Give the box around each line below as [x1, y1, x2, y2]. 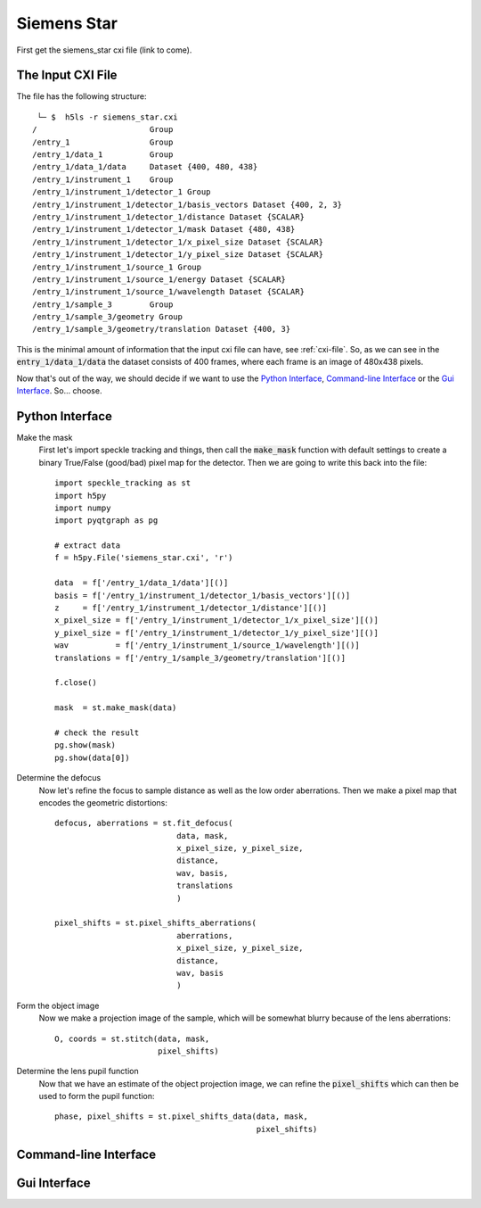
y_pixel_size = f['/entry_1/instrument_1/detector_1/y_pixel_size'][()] [54, 627, 379, 638]
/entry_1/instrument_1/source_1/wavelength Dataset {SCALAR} [32, 286, 305, 297]
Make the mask [16, 432, 73, 443]
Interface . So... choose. [16, 385, 102, 396]
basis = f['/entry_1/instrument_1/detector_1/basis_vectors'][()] [54, 590, 351, 600]
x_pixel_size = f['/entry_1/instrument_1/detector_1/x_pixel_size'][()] [54, 616, 379, 625]
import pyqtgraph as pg [54, 516, 159, 525]
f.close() [54, 678, 97, 688]
